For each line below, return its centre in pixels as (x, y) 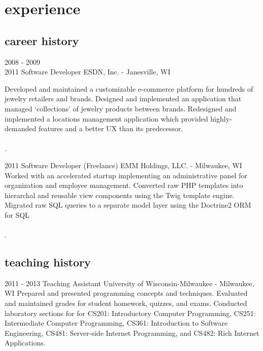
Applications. (25, 343)
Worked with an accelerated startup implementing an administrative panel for (126, 175)
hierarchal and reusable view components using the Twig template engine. (120, 195)
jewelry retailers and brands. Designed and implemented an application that (123, 99)
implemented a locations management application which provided (106, 118)
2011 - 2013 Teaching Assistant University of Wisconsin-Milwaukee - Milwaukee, (129, 283)
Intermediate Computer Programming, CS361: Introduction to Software (116, 323)
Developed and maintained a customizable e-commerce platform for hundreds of (129, 88)
